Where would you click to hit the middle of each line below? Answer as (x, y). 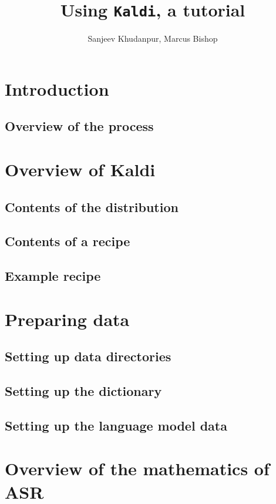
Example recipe (53, 276)
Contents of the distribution (92, 206)
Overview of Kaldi (80, 169)
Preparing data (67, 319)
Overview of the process (79, 126)
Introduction (57, 88)
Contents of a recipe (68, 241)
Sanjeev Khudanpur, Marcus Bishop (153, 38)
